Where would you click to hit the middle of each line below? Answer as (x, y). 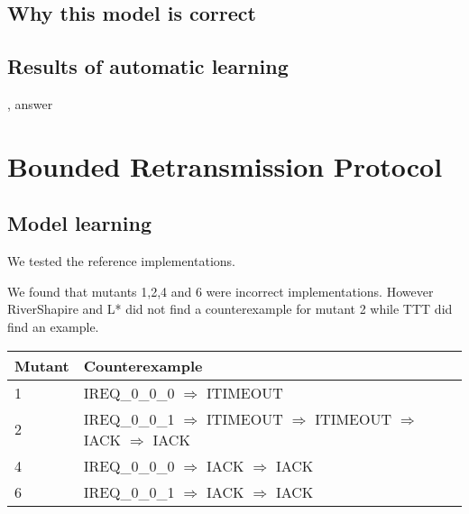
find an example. (53, 326)
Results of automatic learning (148, 66)
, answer (30, 103)
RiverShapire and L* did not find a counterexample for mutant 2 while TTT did (230, 309)
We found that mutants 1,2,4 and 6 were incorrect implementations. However (221, 291)
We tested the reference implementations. (121, 261)
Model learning (79, 223)
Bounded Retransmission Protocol (225, 165)
